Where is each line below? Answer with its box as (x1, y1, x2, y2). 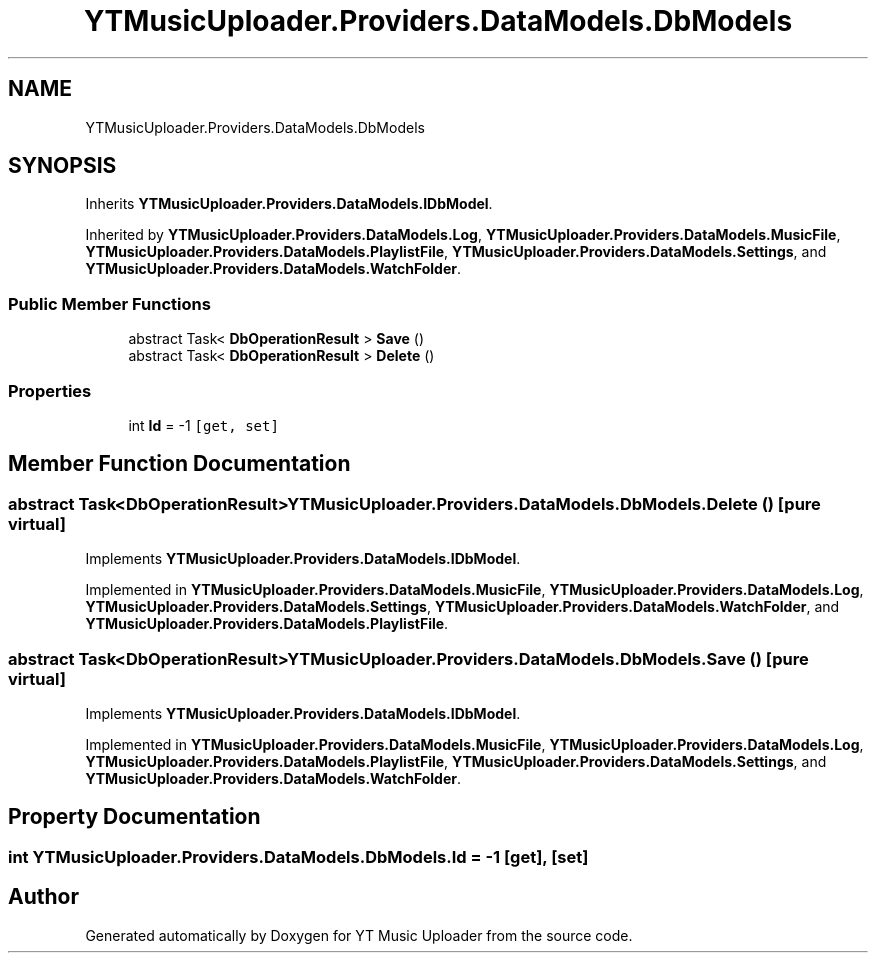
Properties (8, 380, 92, 401)
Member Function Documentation (8, 451, 351, 477)
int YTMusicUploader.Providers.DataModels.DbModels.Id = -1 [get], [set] (8, 846, 589, 867)
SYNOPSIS (8, 153, 117, 179)
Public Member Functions (8, 293, 211, 314)
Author (8, 884, 79, 910)
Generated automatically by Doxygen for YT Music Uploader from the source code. (85, 926, 633, 944)
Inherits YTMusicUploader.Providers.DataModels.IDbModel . (85, 195, 493, 213)
